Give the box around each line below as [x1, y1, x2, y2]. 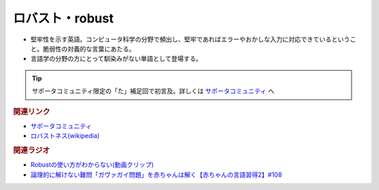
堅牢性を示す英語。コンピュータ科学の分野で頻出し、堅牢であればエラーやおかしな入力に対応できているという [30, 35, 350, 43]
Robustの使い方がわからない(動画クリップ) [30, 161, 154, 169]
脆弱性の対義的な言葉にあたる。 [42, 44, 135, 53]
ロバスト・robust [13, 11, 114, 26]
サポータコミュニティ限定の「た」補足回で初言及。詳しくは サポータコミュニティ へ [32, 87, 275, 95]
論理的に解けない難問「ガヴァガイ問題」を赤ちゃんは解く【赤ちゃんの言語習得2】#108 [30, 170, 282, 179]
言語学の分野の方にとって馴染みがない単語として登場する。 [30, 55, 203, 63]
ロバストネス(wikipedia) [30, 132, 100, 140]
